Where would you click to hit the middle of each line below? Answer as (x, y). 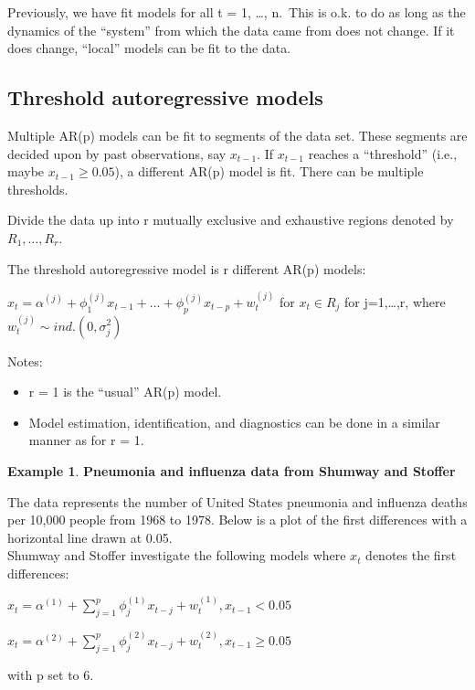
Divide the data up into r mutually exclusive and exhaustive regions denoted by (231, 220)
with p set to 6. (51, 674)
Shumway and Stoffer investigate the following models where (177, 555)
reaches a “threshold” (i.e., (383, 153)
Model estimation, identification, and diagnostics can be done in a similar (234, 422)
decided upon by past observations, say (117, 153)
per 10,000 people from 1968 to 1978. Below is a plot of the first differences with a (237, 520)
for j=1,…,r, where (395, 301)
